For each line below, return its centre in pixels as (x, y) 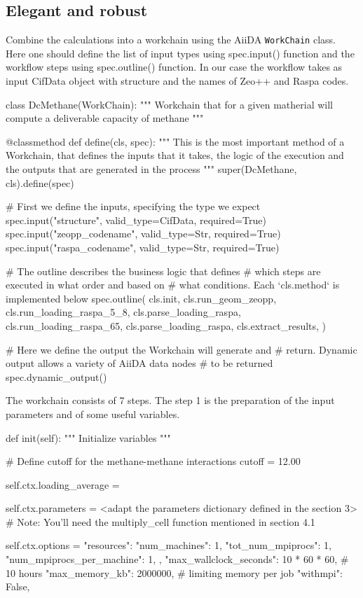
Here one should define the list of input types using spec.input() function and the (180, 53)
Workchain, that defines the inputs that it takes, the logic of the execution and (175, 155)
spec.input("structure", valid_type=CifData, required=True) (136, 220)
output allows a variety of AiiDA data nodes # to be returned (139, 363)
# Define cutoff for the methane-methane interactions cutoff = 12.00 (153, 461)
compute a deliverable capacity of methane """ (105, 118)
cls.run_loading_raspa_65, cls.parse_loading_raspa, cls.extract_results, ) (166, 325)
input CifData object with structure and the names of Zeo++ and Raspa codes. (177, 81)
